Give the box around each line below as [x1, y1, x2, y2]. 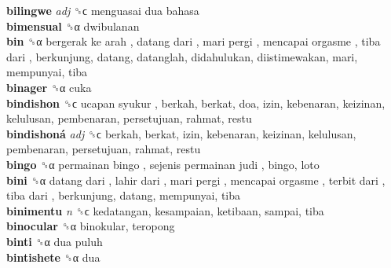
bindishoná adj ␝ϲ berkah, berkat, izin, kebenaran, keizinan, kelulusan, [6, 125, 356, 141]
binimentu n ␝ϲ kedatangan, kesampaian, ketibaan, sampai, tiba [6, 202, 324, 218]
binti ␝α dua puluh [6, 233, 103, 249]
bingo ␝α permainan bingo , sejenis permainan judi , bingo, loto [6, 156, 320, 172]
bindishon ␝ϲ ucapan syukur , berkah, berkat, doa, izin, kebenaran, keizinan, [6, 94, 386, 111]
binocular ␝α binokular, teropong [6, 218, 175, 234]
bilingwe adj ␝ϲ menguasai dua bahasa [6, 2, 199, 18]
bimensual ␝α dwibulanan [6, 17, 140, 34]
